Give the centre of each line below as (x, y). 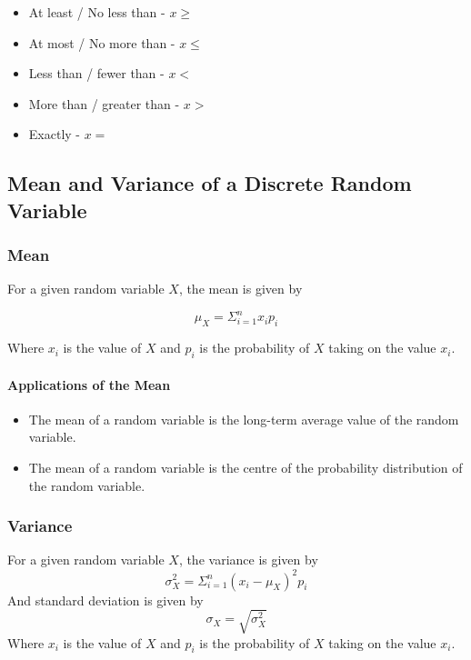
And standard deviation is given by (105, 600)
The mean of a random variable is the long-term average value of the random (244, 419)
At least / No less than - (97, 12)
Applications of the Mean (89, 384)
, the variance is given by (248, 560)
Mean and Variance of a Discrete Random (210, 183)
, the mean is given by (241, 289)
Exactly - (54, 134)
